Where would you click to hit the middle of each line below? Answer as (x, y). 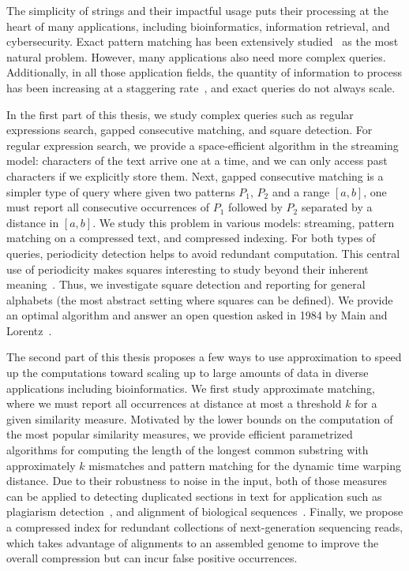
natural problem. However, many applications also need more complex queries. (196, 56)
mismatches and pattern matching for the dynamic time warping (245, 465)
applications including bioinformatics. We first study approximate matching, (191, 388)
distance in (33, 222)
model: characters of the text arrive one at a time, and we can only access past (197, 160)
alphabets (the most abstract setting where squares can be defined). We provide (200, 299)
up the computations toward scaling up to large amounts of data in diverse (188, 373)
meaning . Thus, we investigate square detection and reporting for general (186, 284)
